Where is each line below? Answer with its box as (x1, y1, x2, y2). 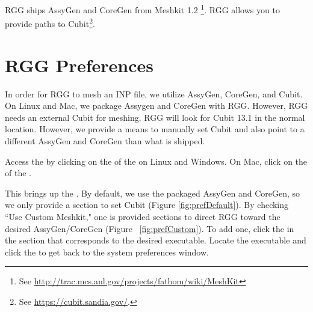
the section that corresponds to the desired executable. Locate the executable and (5, 234, 306, 246)
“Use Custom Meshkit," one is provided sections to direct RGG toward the (5, 210, 280, 222)
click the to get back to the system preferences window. (5, 245, 209, 258)
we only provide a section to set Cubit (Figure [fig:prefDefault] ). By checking (5, 198, 289, 211)
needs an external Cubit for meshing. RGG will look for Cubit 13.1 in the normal (5, 111, 305, 123)
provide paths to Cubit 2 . (5, 16, 95, 29)
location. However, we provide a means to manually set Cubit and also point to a (5, 123, 305, 135)
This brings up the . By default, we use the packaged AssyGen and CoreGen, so (5, 186, 300, 199)
